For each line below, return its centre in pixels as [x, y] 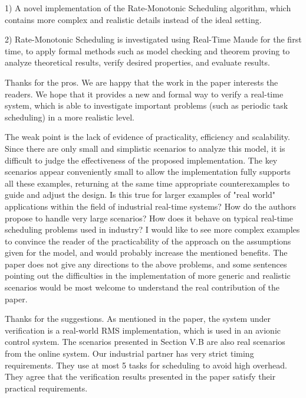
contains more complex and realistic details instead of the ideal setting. [133, 19]
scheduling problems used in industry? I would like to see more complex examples [152, 229]
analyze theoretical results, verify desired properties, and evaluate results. [137, 62]
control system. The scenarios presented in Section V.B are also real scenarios [145, 342]
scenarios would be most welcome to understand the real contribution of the [142, 287]
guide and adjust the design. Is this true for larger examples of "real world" [140, 195]
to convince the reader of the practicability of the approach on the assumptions [148, 241]
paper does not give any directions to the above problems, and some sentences [146, 264]
